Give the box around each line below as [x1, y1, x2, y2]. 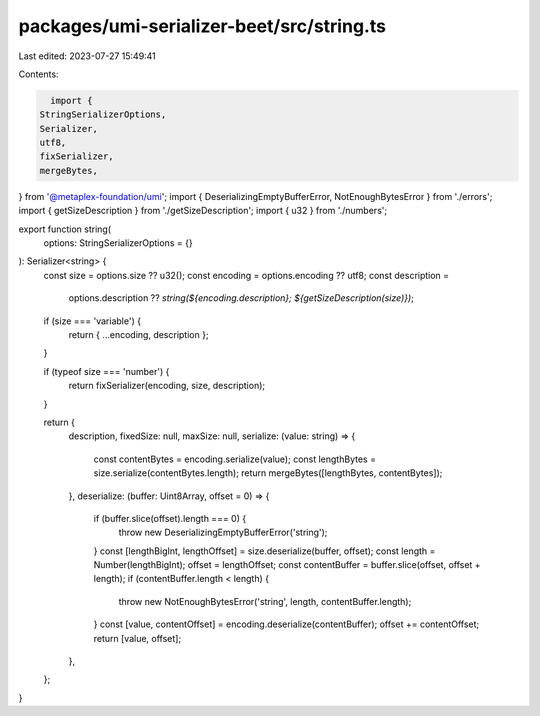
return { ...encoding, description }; [68, 328, 209, 340]
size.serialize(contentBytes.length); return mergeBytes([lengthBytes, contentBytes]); [93, 467, 443, 479]
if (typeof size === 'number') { [43, 365, 170, 377]
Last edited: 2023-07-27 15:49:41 [18, 50, 157, 62]
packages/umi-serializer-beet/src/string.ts [18, 15, 387, 37]
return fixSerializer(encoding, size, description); [68, 380, 265, 392]
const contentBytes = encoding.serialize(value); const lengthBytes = [93, 453, 377, 465]
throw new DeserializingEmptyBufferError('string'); [118, 526, 328, 539]
